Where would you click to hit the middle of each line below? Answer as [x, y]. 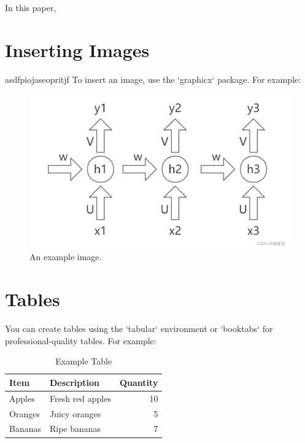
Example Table [84, 361]
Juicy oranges [75, 413]
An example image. [66, 257]
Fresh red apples [80, 398]
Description [75, 382]
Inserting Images [77, 49]
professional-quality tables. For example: [81, 340]
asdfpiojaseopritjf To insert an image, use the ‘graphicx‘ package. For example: [153, 79]
